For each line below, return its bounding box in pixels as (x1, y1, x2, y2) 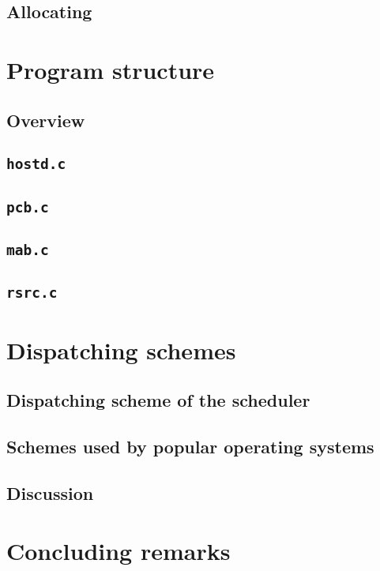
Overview (6, 107, 85, 132)
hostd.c (6, 156, 66, 173)
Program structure (6, 53, 215, 85)
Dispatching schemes (6, 333, 236, 366)
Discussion (6, 480, 94, 505)
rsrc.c (6, 284, 58, 302)
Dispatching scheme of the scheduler (6, 388, 310, 412)
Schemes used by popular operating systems (6, 434, 374, 458)
